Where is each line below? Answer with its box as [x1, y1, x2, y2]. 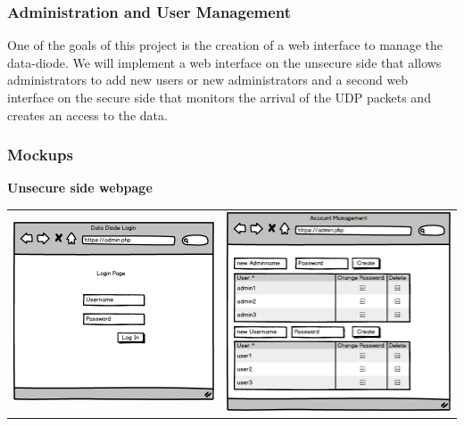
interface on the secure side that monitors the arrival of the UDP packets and [7, 88, 431, 106]
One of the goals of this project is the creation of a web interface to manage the [7, 36, 443, 54]
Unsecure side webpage [7, 178, 153, 197]
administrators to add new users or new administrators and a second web [7, 70, 409, 89]
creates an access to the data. [7, 105, 168, 124]
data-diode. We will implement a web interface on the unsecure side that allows [7, 53, 442, 71]
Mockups [7, 143, 73, 166]
